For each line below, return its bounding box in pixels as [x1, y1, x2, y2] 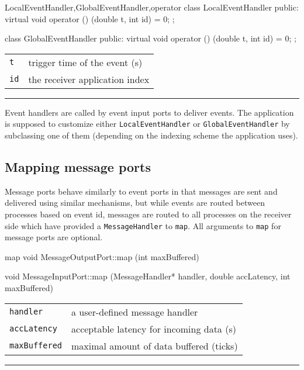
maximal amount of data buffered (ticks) [71, 338, 238, 352]
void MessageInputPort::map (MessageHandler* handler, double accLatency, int [5, 270, 291, 282]
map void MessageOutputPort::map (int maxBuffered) [5, 250, 199, 262]
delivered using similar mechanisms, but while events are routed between [5, 196, 265, 209]
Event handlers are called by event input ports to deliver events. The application [5, 106, 294, 118]
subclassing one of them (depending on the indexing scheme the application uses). [5, 129, 298, 141]
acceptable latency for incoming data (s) [71, 321, 236, 336]
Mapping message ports [5, 158, 151, 176]
